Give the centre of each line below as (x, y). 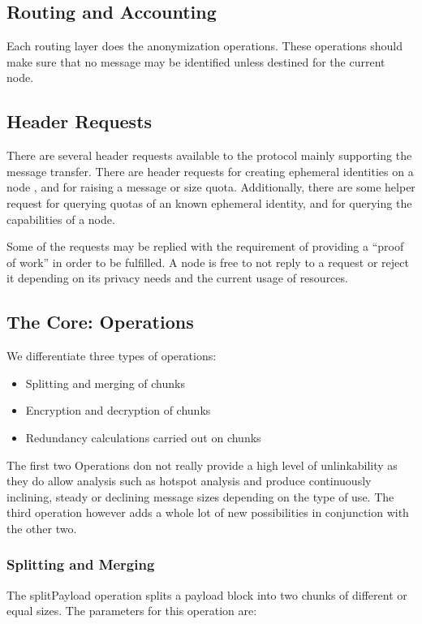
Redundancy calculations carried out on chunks (143, 437)
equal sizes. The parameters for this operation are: (132, 611)
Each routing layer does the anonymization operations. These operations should (205, 46)
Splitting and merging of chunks (105, 383)
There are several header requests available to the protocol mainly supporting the (209, 155)
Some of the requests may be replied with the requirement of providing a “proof (205, 246)
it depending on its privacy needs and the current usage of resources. (177, 278)
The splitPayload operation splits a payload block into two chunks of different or (207, 594)
